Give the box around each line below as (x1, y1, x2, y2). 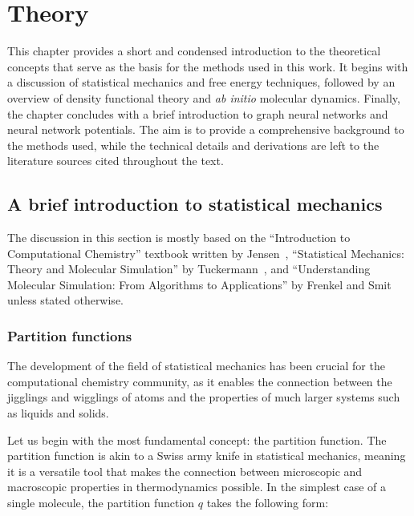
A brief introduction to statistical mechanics (7, 191, 383, 216)
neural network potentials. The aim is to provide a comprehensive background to (7, 121, 404, 138)
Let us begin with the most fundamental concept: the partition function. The (7, 431, 387, 448)
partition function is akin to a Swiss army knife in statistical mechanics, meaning (7, 447, 406, 464)
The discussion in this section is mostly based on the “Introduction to (7, 229, 351, 246)
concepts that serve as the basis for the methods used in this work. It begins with (7, 58, 408, 75)
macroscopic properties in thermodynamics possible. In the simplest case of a (7, 478, 387, 495)
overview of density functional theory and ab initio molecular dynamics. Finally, (7, 89, 400, 106)
